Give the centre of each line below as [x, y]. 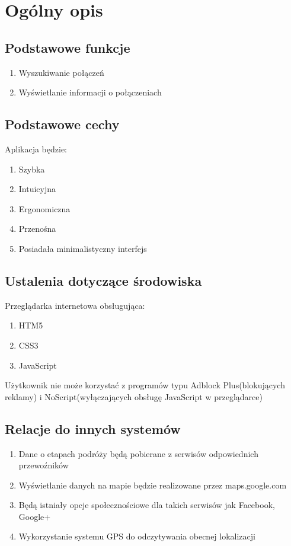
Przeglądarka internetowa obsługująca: [75, 305]
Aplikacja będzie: [36, 149]
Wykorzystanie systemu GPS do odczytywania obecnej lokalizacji [137, 536]
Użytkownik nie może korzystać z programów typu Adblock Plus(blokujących [145, 385]
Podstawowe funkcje [68, 47]
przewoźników [44, 465]
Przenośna [37, 229]
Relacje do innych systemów [93, 428]
